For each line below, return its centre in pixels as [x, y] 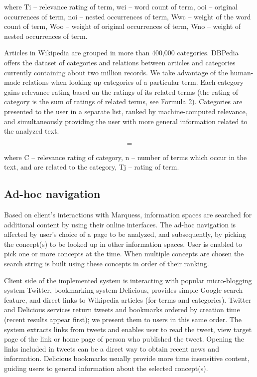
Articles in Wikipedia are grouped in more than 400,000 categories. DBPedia [121, 53]
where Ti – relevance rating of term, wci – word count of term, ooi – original [121, 6]
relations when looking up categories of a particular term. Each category [133, 82]
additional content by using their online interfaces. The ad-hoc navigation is [120, 224]
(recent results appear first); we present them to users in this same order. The [123, 319]
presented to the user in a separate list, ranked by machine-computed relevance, [126, 111]
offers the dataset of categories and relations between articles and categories [120, 62]
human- [242, 72]
